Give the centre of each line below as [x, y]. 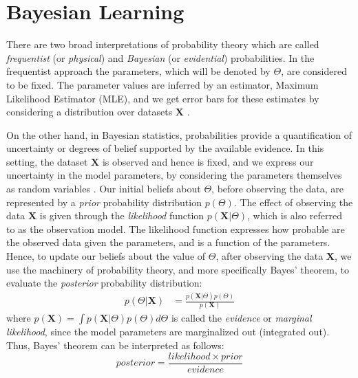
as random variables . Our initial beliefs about [104, 189]
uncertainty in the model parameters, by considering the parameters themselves [174, 175]
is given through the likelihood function [122, 215]
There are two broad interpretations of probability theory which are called [163, 44]
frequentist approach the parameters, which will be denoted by [138, 71]
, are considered [314, 71]
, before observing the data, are [278, 189]
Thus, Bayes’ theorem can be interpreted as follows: [115, 345]
